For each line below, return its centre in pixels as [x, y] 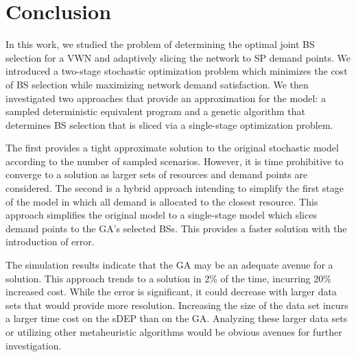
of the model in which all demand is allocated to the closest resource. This [162, 201]
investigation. [34, 345]
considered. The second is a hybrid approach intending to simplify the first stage [175, 188]
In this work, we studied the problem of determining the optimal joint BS [160, 44]
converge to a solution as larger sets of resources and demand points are [157, 174]
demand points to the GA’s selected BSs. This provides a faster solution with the [176, 228]
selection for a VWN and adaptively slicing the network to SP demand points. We [178, 57]
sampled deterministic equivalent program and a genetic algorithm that [156, 111]
